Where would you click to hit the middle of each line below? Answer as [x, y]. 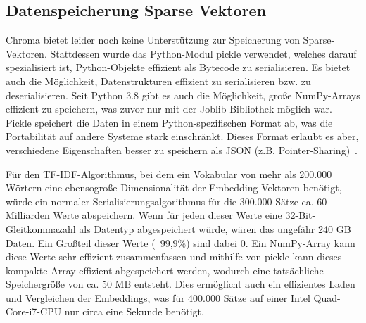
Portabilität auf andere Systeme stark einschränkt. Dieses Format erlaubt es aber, [182, 136]
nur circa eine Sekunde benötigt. [134, 311]
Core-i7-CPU [34, 311]
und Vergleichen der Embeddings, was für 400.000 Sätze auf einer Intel [158, 297]
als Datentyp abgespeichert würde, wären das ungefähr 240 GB [215, 228]
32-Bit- [301, 215]
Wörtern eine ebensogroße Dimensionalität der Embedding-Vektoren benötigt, [174, 188]
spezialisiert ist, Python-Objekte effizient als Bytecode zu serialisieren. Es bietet [178, 67]
